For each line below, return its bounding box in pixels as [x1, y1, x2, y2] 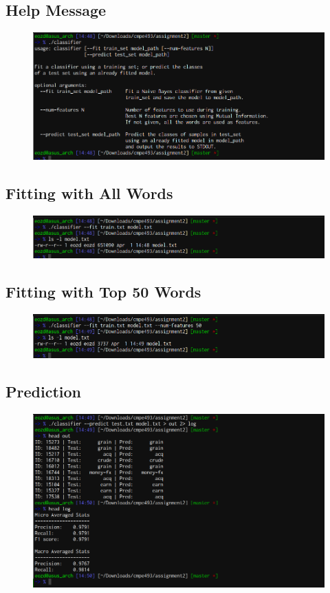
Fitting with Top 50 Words [5, 281, 201, 302]
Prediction [5, 381, 81, 402]
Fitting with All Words [5, 182, 173, 203]
